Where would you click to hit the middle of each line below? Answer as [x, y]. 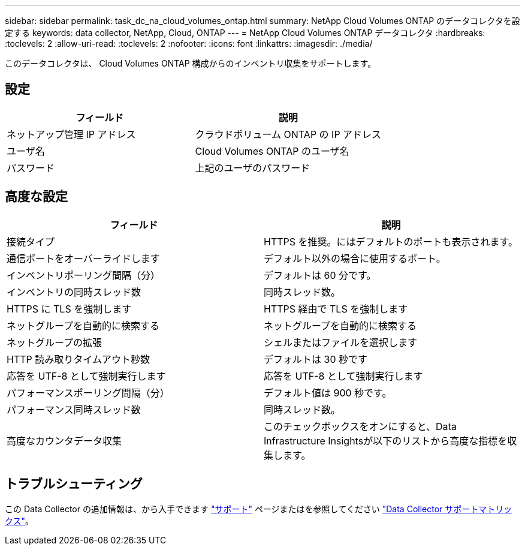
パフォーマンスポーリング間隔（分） [88, 393]
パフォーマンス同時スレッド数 [74, 409]
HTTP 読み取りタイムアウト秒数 [78, 359]
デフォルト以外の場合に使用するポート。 [355, 258]
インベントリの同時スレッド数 [74, 292]
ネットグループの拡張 [55, 342]
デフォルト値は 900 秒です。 [328, 393]
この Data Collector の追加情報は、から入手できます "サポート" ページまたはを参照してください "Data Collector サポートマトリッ [259, 509]
